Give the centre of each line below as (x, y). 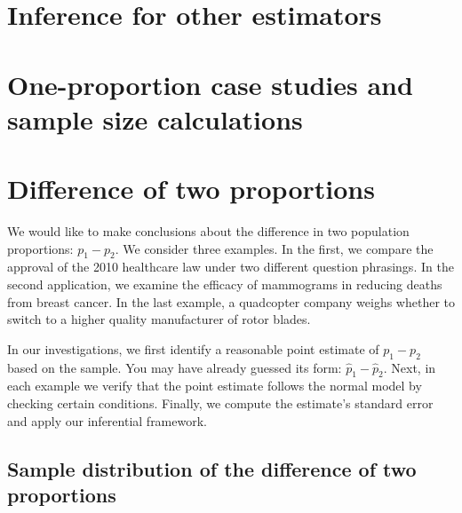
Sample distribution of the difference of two (212, 468)
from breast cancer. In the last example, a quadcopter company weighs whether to (231, 301)
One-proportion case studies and (210, 84)
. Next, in (410, 367)
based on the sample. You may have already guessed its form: (175, 367)
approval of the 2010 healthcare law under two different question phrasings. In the (231, 267)
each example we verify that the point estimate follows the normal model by (215, 386)
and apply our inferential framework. (107, 420)
